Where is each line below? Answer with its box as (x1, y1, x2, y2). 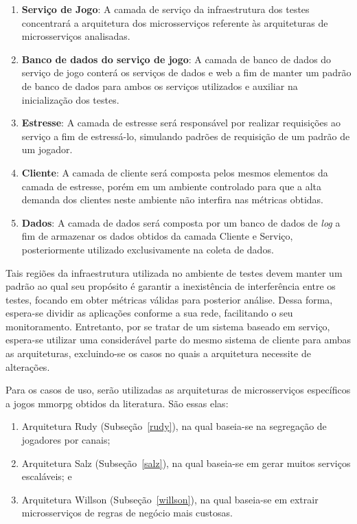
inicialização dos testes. (21, 92, 119, 106)
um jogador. (21, 142, 73, 157)
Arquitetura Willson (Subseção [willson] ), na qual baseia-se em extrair (21, 492, 319, 506)
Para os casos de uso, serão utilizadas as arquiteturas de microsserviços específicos (5, 383, 351, 397)
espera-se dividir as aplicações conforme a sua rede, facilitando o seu (5, 306, 293, 320)
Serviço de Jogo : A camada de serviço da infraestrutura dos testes (21, 2, 310, 16)
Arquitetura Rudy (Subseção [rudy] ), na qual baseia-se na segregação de (21, 419, 327, 433)
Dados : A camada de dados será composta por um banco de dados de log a (21, 215, 341, 229)
